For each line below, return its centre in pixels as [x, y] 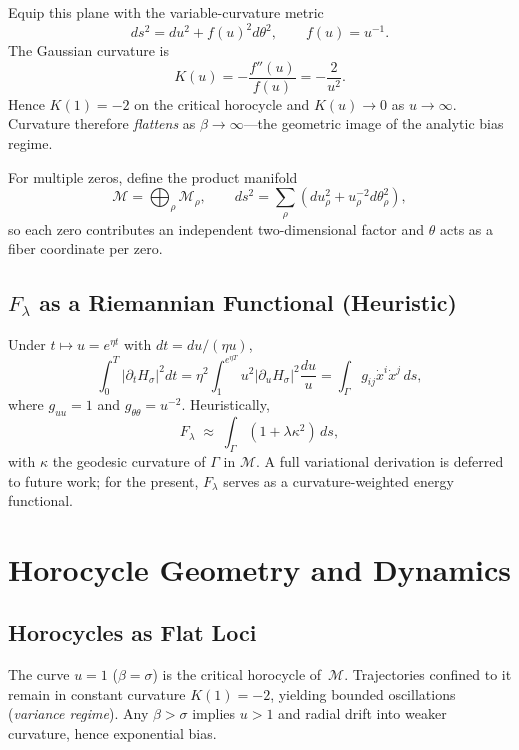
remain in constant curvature [97, 693]
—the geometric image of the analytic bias [373, 123]
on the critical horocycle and [222, 103]
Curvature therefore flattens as [102, 123]
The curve [39, 674]
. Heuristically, [225, 404]
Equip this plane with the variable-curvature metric [166, 12]
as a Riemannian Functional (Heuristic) [248, 302]
